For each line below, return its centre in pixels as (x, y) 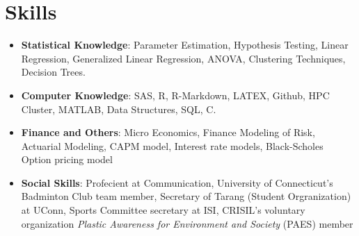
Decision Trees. (53, 72)
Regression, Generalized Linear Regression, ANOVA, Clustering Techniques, (183, 58)
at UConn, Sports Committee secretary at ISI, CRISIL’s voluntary (163, 210)
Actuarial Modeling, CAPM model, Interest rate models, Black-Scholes (172, 145)
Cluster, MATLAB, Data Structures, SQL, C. (119, 109)
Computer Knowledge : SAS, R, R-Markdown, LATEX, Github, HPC (175, 95)
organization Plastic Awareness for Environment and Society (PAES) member (187, 223)
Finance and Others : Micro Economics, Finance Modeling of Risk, (168, 132)
